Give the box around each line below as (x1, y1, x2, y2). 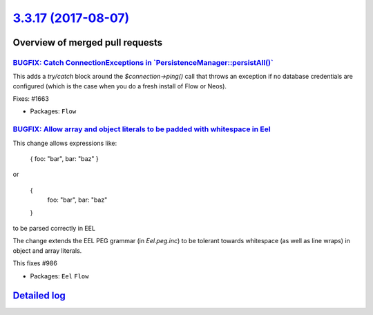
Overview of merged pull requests (12, 37, 163, 48)
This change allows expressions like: (12, 139, 117, 147)
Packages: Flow (30, 107, 77, 115)
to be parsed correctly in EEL (12, 224, 96, 232)
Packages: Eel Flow (30, 271, 89, 280)
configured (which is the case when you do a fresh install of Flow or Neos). (12, 82, 227, 90)
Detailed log (12, 290, 66, 302)
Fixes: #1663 (12, 95, 50, 103)
